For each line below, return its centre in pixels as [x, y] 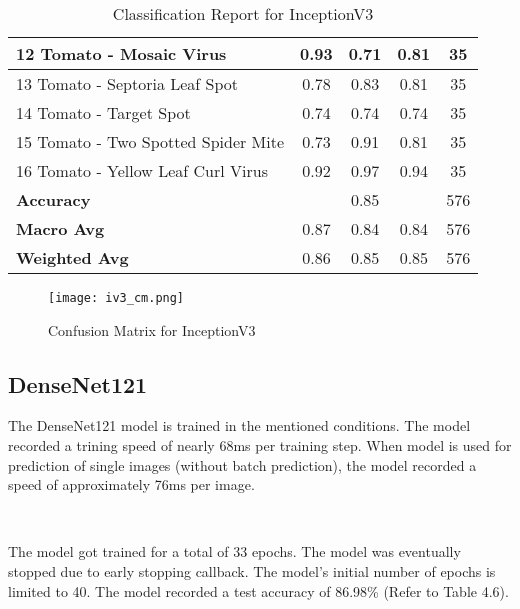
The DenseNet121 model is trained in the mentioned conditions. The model [239, 425]
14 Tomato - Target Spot [103, 112]
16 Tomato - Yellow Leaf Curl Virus [142, 170]
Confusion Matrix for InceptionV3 [152, 329]
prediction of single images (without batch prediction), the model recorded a [242, 464]
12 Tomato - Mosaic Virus [121, 53]
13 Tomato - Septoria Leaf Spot [127, 83]
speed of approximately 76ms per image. [131, 484]
